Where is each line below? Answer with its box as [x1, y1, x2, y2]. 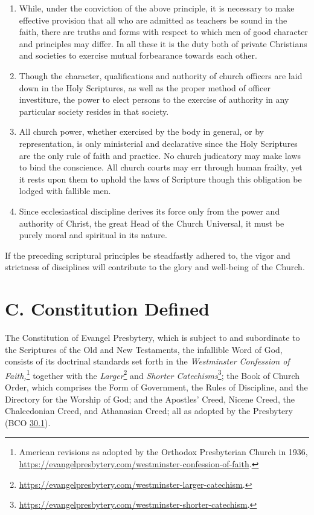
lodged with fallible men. [19, 184, 111, 197]
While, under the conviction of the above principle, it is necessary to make [19, 2, 295, 14]
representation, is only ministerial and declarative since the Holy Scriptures [19, 137, 298, 149]
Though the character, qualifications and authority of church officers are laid [19, 69, 303, 82]
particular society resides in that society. [19, 105, 169, 117]
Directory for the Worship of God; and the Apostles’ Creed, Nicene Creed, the [5, 392, 295, 405]
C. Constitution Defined [5, 296, 210, 321]
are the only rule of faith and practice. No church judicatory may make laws [19, 149, 301, 161]
